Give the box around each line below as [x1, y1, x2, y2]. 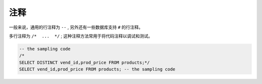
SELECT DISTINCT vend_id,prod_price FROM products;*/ [19, 60, 150, 65]
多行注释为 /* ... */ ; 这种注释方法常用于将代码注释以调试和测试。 [9, 33, 153, 39]
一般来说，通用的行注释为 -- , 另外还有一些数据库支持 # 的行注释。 [9, 24, 143, 30]
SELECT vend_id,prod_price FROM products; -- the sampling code [19, 67, 176, 72]
